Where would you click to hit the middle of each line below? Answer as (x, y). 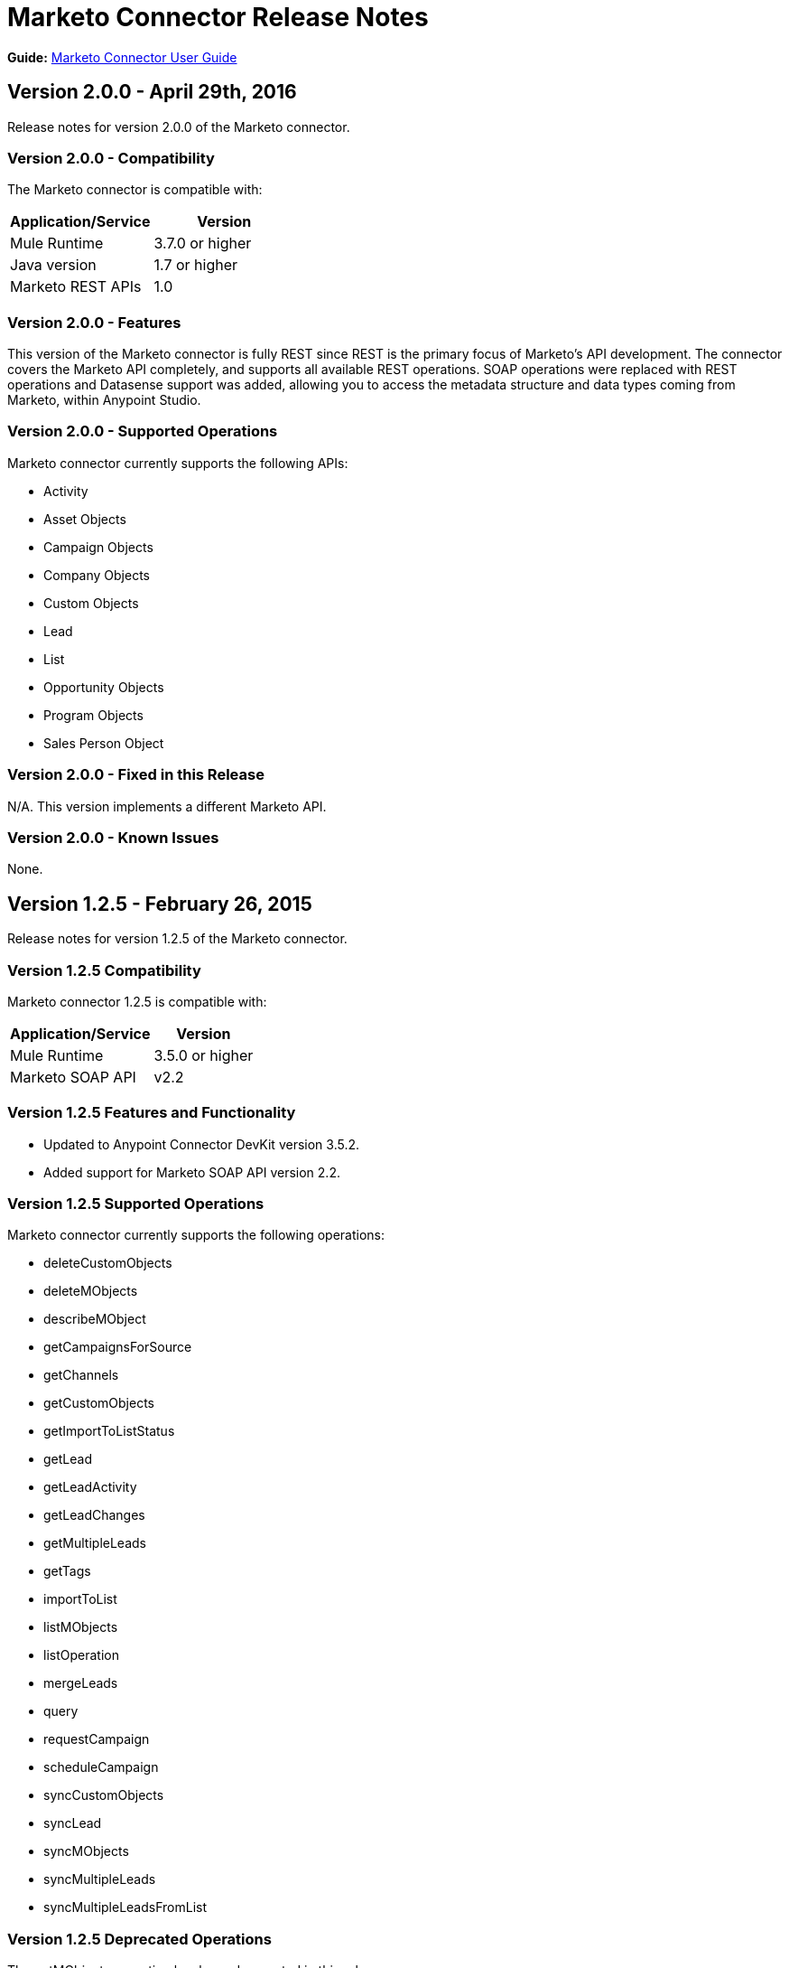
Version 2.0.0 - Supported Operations (143, 431)
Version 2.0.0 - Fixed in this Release (136, 775)
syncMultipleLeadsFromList (125, 1907)
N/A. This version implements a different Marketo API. (167, 806)
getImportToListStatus (109, 1431)
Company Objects (97, 575)
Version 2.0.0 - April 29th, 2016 (152, 92)
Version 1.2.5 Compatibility (104, 970)
